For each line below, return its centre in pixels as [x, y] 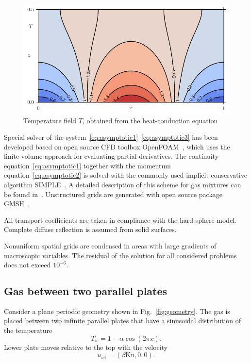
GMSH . [17, 204]
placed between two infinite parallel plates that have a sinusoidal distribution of [123, 321]
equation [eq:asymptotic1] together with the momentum [87, 165]
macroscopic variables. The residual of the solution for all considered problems [120, 255]
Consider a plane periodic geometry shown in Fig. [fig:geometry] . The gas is [117, 311]
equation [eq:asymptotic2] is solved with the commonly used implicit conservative [125, 175]
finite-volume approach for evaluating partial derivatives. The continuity [111, 156]
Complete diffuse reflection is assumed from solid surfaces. [90, 229]
